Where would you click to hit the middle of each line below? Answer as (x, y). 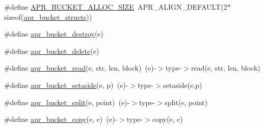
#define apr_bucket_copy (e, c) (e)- (61, 119)
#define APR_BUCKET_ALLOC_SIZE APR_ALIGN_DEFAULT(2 (116, 7)
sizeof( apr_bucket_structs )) (48, 17)
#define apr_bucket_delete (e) (52, 51)
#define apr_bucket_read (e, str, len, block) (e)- (80, 68)
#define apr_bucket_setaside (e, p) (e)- (66, 85)
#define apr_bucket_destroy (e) (54, 34)
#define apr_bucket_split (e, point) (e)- (67, 102)
